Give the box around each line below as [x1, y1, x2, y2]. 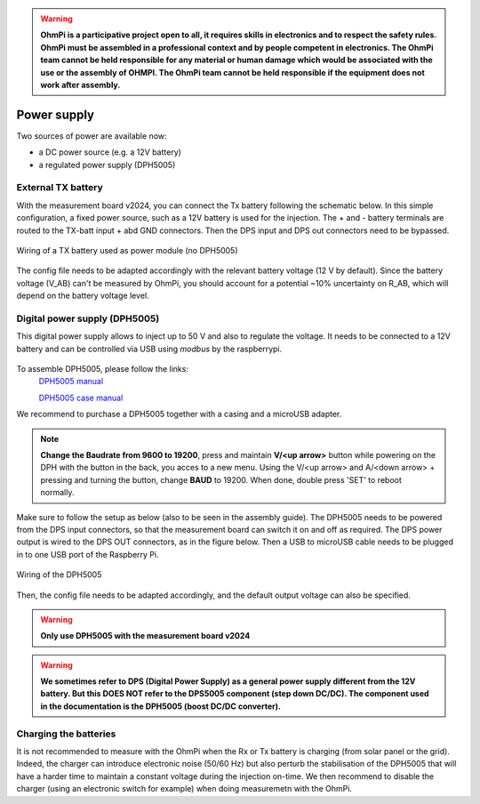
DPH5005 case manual [38, 392, 124, 403]
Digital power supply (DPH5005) [16, 312, 160, 325]
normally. [40, 487, 75, 498]
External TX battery [16, 181, 104, 194]
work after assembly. [40, 79, 121, 90]
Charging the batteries [16, 728, 116, 740]
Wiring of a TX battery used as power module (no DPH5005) [16, 245, 239, 255]
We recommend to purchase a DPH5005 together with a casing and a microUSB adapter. [16, 409, 342, 420]
